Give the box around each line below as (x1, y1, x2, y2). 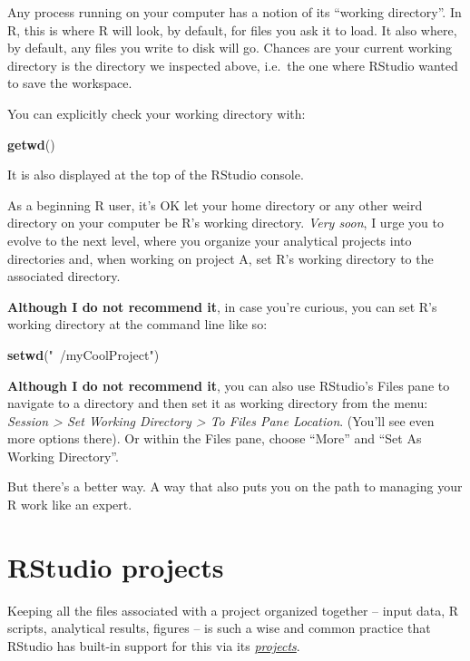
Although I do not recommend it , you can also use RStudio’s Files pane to (7, 375, 450, 394)
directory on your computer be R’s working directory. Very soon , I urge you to (7, 213, 444, 232)
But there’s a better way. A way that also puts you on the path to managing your (7, 477, 463, 496)
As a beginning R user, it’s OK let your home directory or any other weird (7, 195, 423, 214)
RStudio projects (7, 548, 224, 585)
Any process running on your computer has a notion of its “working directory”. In (7, 3, 462, 21)
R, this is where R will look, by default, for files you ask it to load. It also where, (7, 20, 457, 39)
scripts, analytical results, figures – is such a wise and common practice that (7, 618, 431, 637)
